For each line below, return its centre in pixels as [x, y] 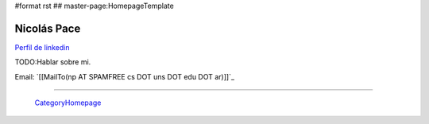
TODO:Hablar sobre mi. [53, 62]
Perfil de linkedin [42, 47]
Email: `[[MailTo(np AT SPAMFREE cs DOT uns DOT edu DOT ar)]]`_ [124, 76]
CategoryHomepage [68, 103]
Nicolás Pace [48, 28]
